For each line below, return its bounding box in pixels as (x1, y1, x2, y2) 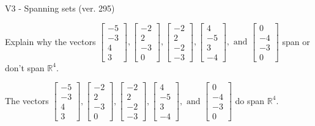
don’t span (5, 61, 45, 74)
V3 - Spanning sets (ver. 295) (5, 2, 115, 14)
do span (235, 94, 265, 107)
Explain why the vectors (5, 35, 96, 47)
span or (282, 35, 310, 47)
